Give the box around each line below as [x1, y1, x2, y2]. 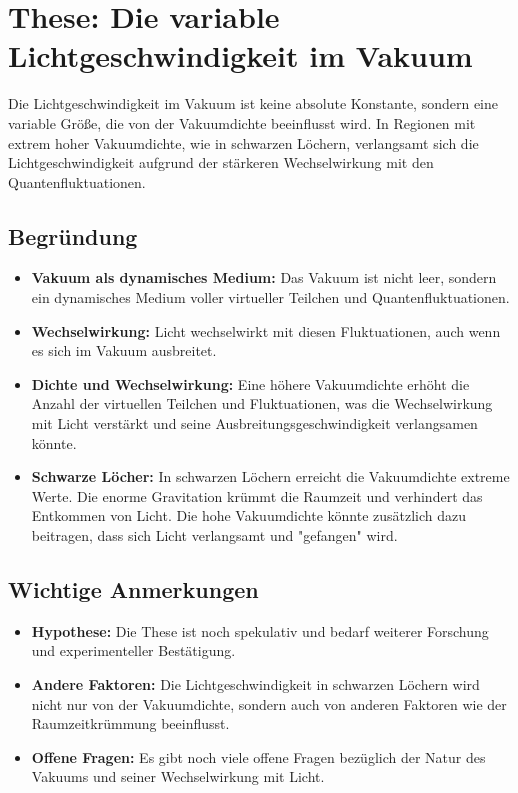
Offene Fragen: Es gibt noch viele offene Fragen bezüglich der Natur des [31, 746, 486, 767]
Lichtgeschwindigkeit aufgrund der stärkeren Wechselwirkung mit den [8, 152, 434, 173]
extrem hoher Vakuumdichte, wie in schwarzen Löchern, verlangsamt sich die [8, 132, 479, 153]
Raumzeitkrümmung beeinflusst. [31, 713, 230, 734]
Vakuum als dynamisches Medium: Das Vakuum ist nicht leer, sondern [31, 267, 497, 288]
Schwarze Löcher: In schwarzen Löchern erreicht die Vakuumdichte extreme [31, 466, 510, 487]
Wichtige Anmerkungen [8, 574, 259, 604]
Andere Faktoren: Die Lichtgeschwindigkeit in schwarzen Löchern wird [31, 674, 480, 694]
